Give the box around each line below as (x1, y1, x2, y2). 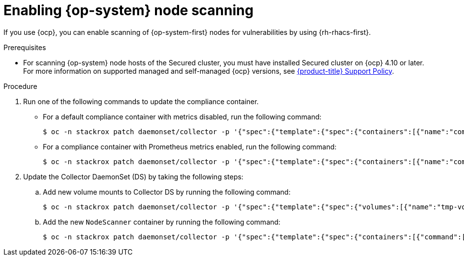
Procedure (3, 82, 37, 90)
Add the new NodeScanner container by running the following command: (43, 217, 280, 226)
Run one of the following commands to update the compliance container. (23, 97, 259, 106)
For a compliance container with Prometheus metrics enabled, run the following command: (43, 142, 337, 151)
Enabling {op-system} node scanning (3, 2, 254, 19)
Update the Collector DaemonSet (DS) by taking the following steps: (23, 172, 244, 181)
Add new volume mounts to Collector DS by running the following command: (43, 187, 291, 196)
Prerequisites (3, 43, 46, 52)
